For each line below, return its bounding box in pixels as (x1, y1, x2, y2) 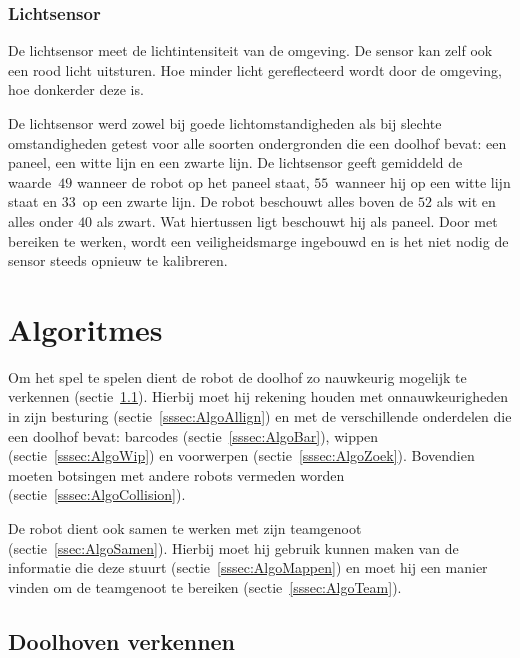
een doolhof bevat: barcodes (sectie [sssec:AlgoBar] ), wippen (8, 425, 379, 446)
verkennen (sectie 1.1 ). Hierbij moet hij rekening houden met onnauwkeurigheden (8, 386, 509, 407)
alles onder (8, 210, 74, 231)
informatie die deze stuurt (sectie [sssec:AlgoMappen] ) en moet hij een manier (8, 557, 488, 578)
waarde (8, 171, 52, 192)
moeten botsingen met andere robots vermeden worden (8, 464, 345, 485)
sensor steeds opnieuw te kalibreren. (8, 250, 228, 271)
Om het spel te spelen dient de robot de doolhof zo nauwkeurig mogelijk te (8, 366, 467, 387)
